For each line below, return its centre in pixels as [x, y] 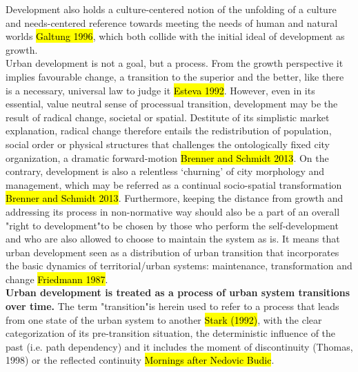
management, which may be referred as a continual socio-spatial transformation [174, 184]
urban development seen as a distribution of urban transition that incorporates [172, 252]
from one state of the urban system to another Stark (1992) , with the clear [164, 319]
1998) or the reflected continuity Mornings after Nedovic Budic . [140, 360]
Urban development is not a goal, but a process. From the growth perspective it [175, 63]
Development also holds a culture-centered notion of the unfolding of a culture [171, 9]
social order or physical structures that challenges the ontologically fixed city [168, 144]
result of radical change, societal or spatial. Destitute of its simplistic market [168, 117]
